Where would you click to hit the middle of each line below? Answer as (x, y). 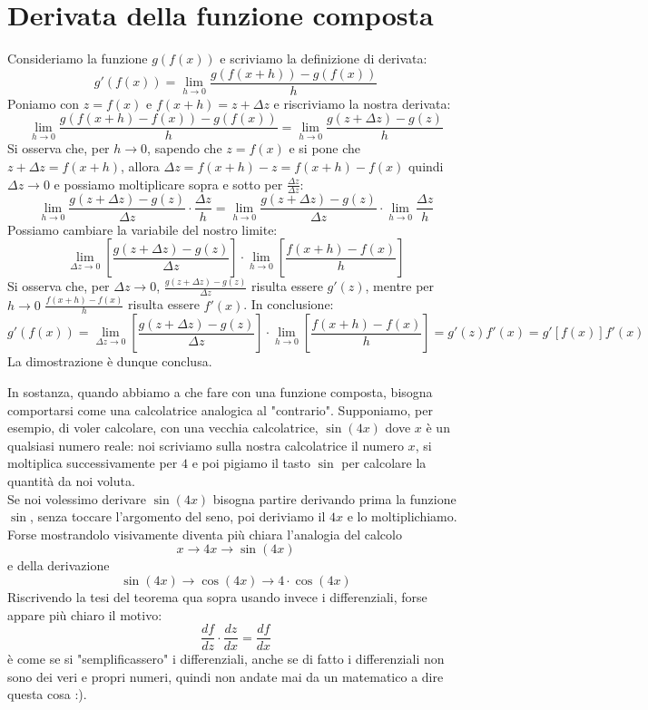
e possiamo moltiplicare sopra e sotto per (168, 184)
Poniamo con (44, 103)
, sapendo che (185, 148)
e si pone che (325, 148)
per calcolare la (384, 463)
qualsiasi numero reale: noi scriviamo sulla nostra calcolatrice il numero (206, 445)
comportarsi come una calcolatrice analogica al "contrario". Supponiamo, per (220, 409)
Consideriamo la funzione (78, 58)
